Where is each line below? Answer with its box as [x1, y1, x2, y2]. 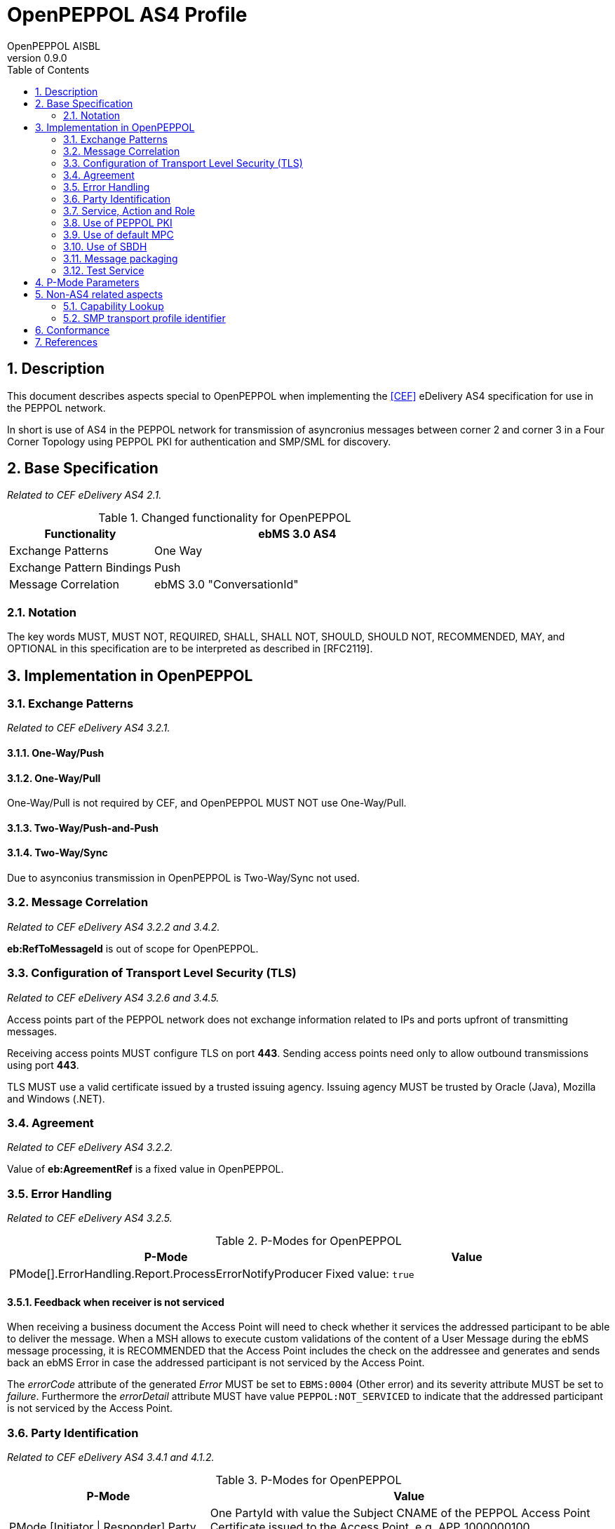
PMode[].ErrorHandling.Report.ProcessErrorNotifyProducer [9, 1267, 323, 1281]
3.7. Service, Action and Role [63, 204, 195, 217]
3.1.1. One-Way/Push [7, 747, 104, 760]
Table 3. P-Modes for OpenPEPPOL [215, 1473, 402, 1488]
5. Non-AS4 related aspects [35, 288, 163, 300]
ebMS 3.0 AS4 [258, 527, 337, 541]
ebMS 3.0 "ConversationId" [154, 577, 299, 592]
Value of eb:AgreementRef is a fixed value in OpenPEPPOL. [7, 1163, 284, 1176]
